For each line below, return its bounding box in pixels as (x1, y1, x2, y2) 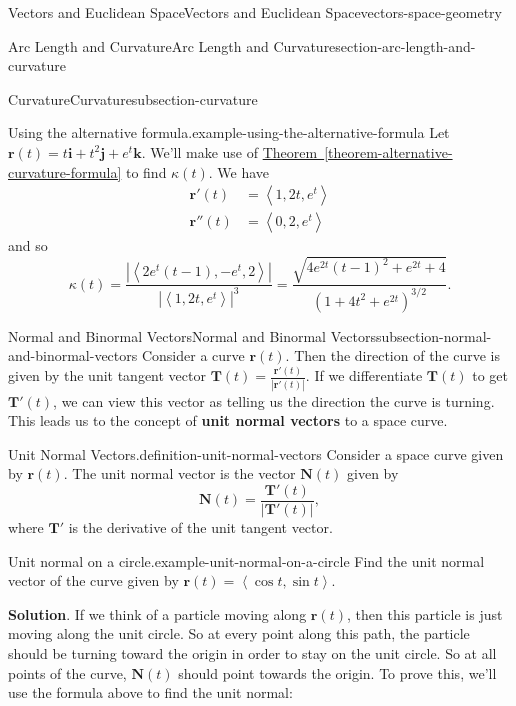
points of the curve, (8, 662, 127, 683)
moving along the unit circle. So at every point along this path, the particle (8, 623, 470, 644)
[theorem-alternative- (324, 141, 453, 162)
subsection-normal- (375, 325, 492, 346)
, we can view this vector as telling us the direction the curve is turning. (53, 390, 495, 411)
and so (8, 235, 48, 256)
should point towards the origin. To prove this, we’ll (178, 662, 497, 683)
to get (472, 365, 508, 386)
